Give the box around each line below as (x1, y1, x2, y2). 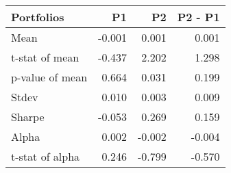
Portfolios (11, 9, 64, 25)
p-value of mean (11, 69, 88, 85)
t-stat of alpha (11, 148, 80, 164)
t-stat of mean (11, 49, 80, 65)
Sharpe (11, 109, 45, 124)
